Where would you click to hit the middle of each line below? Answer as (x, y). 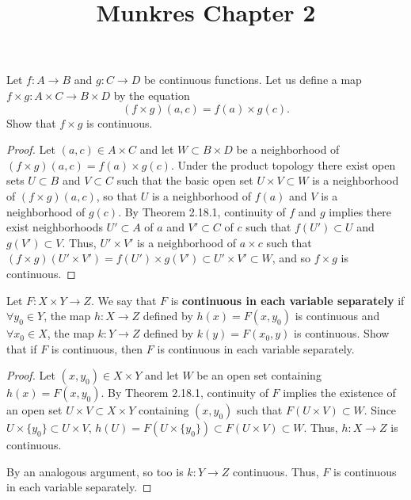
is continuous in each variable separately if (287, 300)
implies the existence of (339, 393)
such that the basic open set (185, 180)
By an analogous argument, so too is (95, 471)
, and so (291, 258)
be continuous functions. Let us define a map (253, 80)
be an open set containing (259, 375)
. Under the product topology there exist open (283, 164)
